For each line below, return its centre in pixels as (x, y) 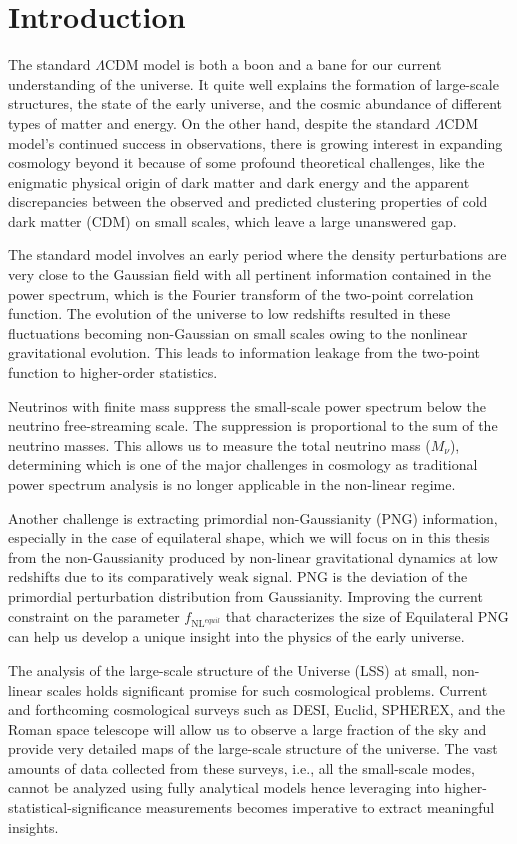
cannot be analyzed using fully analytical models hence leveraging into (224, 787)
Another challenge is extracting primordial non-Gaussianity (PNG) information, (253, 517)
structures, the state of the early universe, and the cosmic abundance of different (255, 103)
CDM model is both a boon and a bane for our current (273, 64)
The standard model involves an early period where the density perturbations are (257, 254)
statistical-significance (75, 807)
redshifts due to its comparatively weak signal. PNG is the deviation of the (238, 576)
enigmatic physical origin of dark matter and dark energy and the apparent (239, 181)
